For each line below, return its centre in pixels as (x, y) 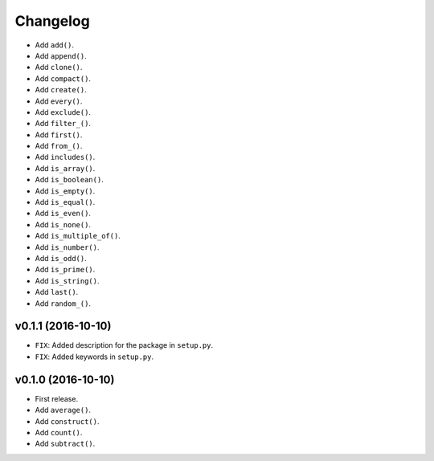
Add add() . (54, 45)
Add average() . (63, 410)
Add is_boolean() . (69, 180)
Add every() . (59, 101)
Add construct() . (67, 421)
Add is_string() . (67, 280)
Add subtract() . (65, 444)
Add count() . (59, 432)
